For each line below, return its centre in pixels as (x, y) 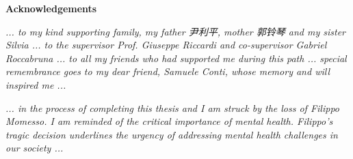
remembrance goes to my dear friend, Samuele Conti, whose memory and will (168, 71)
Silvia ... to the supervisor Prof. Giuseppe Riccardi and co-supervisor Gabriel (166, 45)
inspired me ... (36, 84)
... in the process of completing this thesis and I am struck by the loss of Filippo (172, 107)
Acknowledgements (51, 8)
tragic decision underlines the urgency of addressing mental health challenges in (172, 134)
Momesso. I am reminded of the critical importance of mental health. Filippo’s (169, 121)
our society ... (35, 148)
